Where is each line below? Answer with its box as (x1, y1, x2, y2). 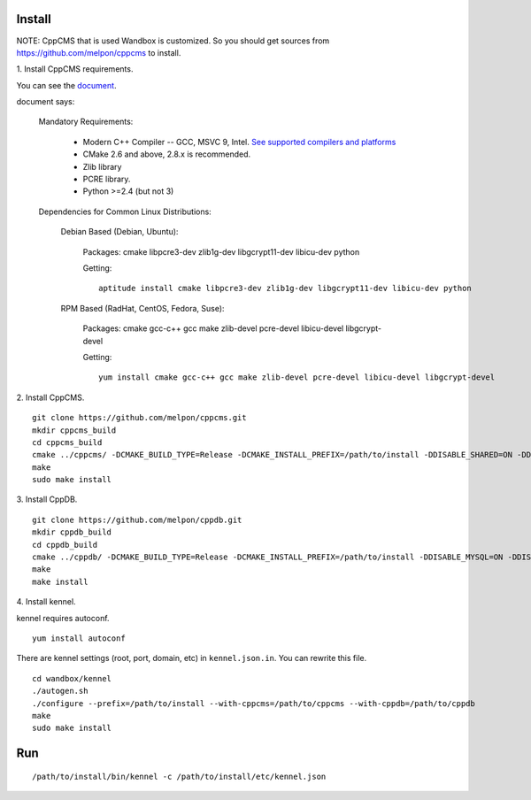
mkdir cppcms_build (32, 425, 117, 435)
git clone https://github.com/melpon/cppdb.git (32, 514, 242, 525)
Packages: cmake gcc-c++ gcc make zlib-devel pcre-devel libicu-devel (82, 323, 344, 334)
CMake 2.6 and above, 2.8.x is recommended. (82, 149, 251, 159)
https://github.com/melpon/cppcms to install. (16, 47, 181, 58)
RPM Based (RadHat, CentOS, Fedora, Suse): (60, 303, 225, 313)
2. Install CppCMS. (16, 392, 85, 403)
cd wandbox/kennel (32, 673, 112, 683)
